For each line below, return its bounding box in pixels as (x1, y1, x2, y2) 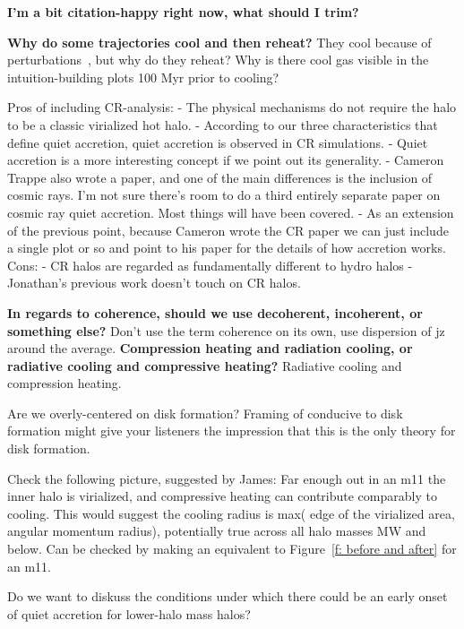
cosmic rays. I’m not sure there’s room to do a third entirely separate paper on (7, 185, 441, 204)
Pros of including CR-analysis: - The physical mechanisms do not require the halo (7, 98, 457, 116)
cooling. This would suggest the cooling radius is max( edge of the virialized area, (7, 504, 455, 522)
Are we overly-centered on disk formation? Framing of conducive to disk (7, 403, 403, 422)
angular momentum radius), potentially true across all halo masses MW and (7, 521, 426, 540)
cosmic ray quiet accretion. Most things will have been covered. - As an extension (7, 202, 454, 221)
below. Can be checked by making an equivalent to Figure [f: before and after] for (7, 539, 457, 558)
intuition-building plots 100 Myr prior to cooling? (7, 67, 279, 86)
